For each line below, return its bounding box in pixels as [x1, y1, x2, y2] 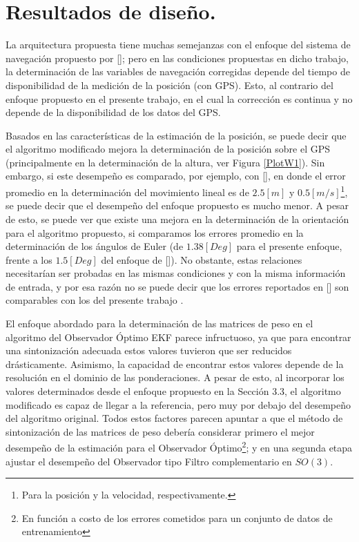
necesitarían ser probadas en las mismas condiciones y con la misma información [6, 266, 346, 280]
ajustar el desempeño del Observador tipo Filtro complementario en [6, 454, 292, 468]
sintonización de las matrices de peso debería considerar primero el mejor [6, 424, 315, 438]
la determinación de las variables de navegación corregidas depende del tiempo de [6, 64, 350, 79]
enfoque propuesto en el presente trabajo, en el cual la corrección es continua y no [6, 91, 353, 106]
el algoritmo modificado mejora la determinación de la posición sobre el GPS [6, 142, 330, 156]
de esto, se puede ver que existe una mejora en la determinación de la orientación [6, 211, 349, 226]
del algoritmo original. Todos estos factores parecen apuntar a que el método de [6, 411, 343, 425]
